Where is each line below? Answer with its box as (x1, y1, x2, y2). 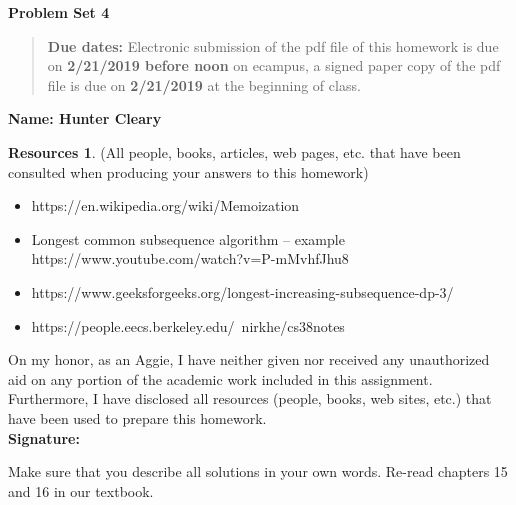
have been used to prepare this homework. (8, 407, 267, 428)
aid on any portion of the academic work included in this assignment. (8, 368, 433, 389)
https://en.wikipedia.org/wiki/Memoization (31, 195, 300, 216)
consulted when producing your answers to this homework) (8, 161, 369, 182)
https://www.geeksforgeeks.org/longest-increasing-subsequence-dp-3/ (31, 281, 454, 302)
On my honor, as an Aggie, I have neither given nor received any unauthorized (8, 349, 490, 370)
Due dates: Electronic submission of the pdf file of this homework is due (47, 35, 499, 56)
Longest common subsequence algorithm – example (31, 228, 345, 249)
